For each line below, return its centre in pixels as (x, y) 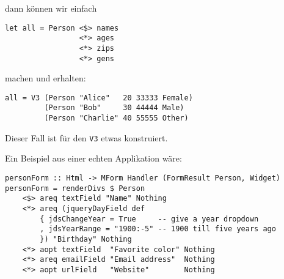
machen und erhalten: (46, 78)
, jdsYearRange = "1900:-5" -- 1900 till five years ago (158, 229)
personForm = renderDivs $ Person (75, 188)
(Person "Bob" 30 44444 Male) (114, 108)
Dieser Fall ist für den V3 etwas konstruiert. (86, 137)
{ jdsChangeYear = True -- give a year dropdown (149, 219)
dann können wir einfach (51, 8)
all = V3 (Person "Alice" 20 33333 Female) (99, 98)
